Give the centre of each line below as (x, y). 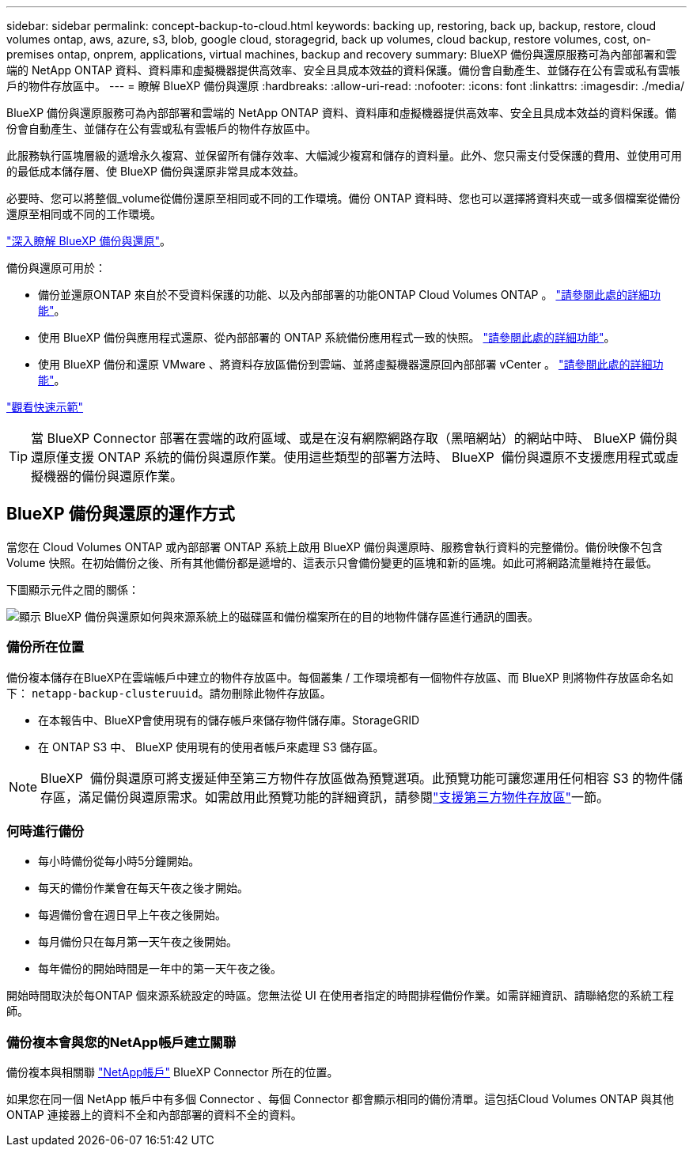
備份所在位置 (45, 647)
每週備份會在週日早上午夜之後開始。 (132, 915)
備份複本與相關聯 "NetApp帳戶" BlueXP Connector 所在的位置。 (172, 1072)
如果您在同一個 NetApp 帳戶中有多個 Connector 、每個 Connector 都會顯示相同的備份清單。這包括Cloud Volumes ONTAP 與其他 (340, 1099)
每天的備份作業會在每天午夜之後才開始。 (143, 888)
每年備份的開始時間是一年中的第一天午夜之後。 (160, 969)
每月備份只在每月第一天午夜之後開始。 (138, 942)
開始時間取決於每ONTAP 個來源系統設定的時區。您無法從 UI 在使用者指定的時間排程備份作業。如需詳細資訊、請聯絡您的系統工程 (340, 996)
